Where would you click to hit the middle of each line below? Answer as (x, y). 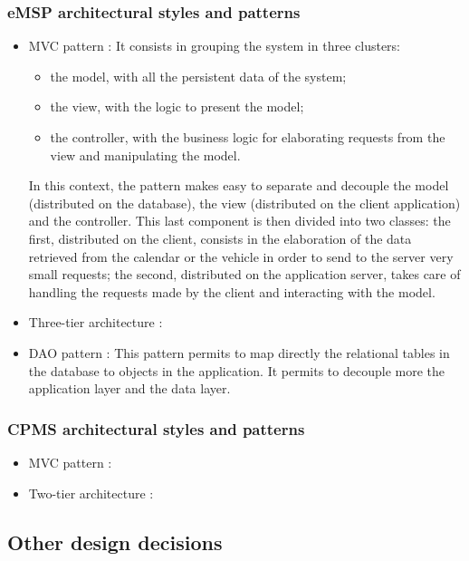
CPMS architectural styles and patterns (156, 428)
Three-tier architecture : (96, 322)
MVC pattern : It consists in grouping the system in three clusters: (214, 46)
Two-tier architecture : (91, 493)
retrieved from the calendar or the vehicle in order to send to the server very (241, 256)
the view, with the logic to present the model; (177, 106)
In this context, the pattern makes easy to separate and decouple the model (239, 185)
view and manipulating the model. (145, 155)
